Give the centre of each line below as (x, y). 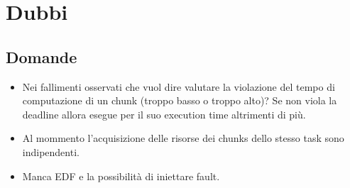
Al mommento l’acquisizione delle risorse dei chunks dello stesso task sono (183, 138)
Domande (42, 56)
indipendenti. (51, 151)
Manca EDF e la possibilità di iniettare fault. (121, 176)
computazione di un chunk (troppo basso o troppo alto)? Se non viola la (180, 100)
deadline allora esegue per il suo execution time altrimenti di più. (164, 114)
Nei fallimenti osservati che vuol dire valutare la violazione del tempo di (179, 86)
